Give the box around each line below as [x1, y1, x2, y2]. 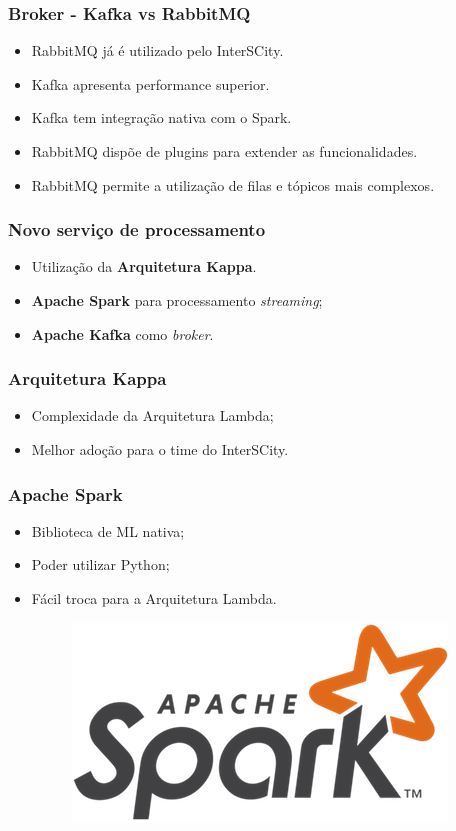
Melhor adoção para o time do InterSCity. [31, 439, 289, 459]
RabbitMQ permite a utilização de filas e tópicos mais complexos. [31, 174, 435, 195]
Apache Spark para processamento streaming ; [31, 290, 323, 310]
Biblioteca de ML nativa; [31, 520, 185, 541]
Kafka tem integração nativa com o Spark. [31, 107, 292, 128]
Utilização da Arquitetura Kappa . [31, 256, 257, 277]
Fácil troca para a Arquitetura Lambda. [31, 588, 277, 608]
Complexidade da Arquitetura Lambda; [31, 405, 274, 426]
